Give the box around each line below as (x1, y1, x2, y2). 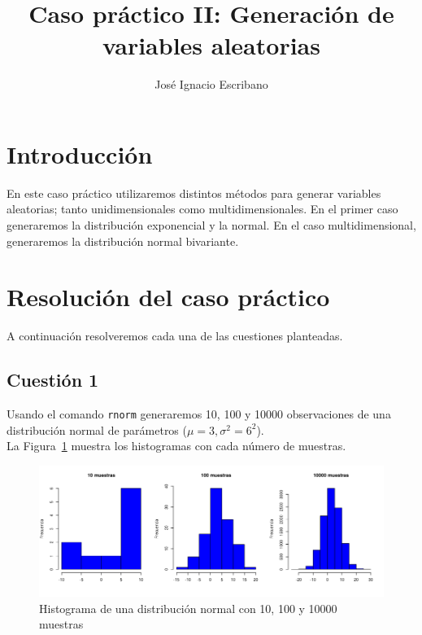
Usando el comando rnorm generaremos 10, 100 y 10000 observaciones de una (7, 405, 391, 423)
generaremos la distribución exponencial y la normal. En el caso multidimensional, (7, 217, 416, 234)
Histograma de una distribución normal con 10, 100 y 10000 (39, 599, 337, 616)
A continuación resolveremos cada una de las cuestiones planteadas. (7, 327, 343, 344)
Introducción (7, 137, 153, 170)
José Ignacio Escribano (154, 76, 268, 93)
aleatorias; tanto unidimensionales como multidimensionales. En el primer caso (7, 200, 398, 217)
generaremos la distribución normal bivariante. (7, 232, 239, 249)
